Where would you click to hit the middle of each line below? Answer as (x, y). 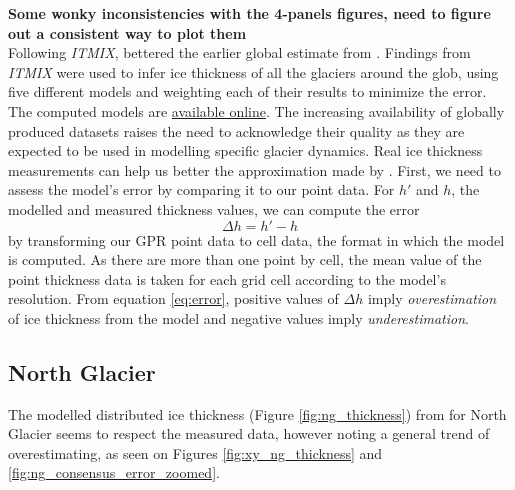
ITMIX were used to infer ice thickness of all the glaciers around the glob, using (253, 71)
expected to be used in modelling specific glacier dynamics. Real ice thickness (245, 150)
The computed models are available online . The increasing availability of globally (256, 110)
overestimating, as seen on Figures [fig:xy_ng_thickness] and (195, 452)
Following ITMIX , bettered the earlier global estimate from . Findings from (239, 52)
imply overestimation (432, 298)
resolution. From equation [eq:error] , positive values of (173, 298)
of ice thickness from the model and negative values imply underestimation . (238, 317)
